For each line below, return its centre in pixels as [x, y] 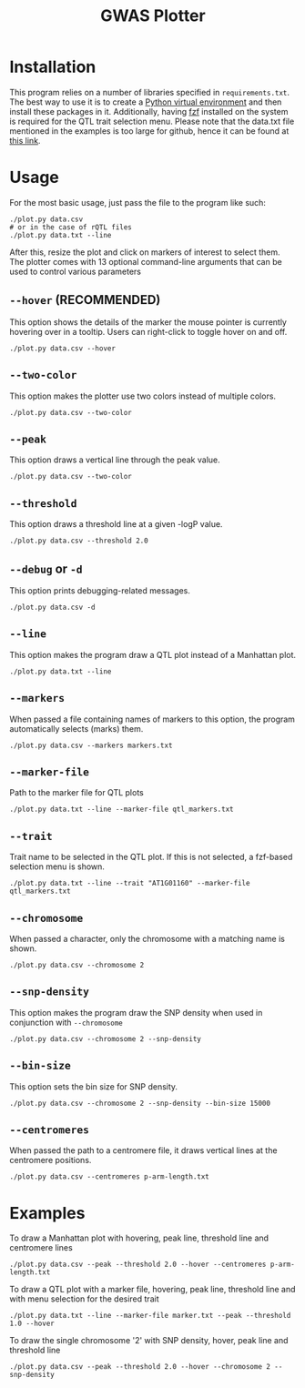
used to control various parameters [75, 271]
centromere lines [41, 1248]
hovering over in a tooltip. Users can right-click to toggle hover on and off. [148, 331]
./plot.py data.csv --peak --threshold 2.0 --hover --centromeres [138, 1265]
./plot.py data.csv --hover [63, 348]
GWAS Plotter [153, 16]
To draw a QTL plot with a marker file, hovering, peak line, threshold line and [152, 1290]
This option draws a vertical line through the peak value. [115, 460]
